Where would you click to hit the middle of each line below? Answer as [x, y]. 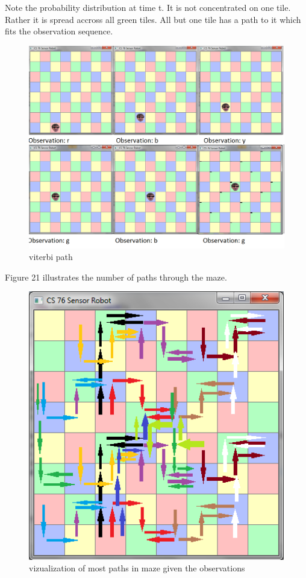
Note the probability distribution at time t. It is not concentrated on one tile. [148, 7]
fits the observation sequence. [59, 31]
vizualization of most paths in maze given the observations [137, 568]
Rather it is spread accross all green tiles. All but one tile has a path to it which [153, 19]
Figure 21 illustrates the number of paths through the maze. [116, 277]
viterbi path [51, 257]
